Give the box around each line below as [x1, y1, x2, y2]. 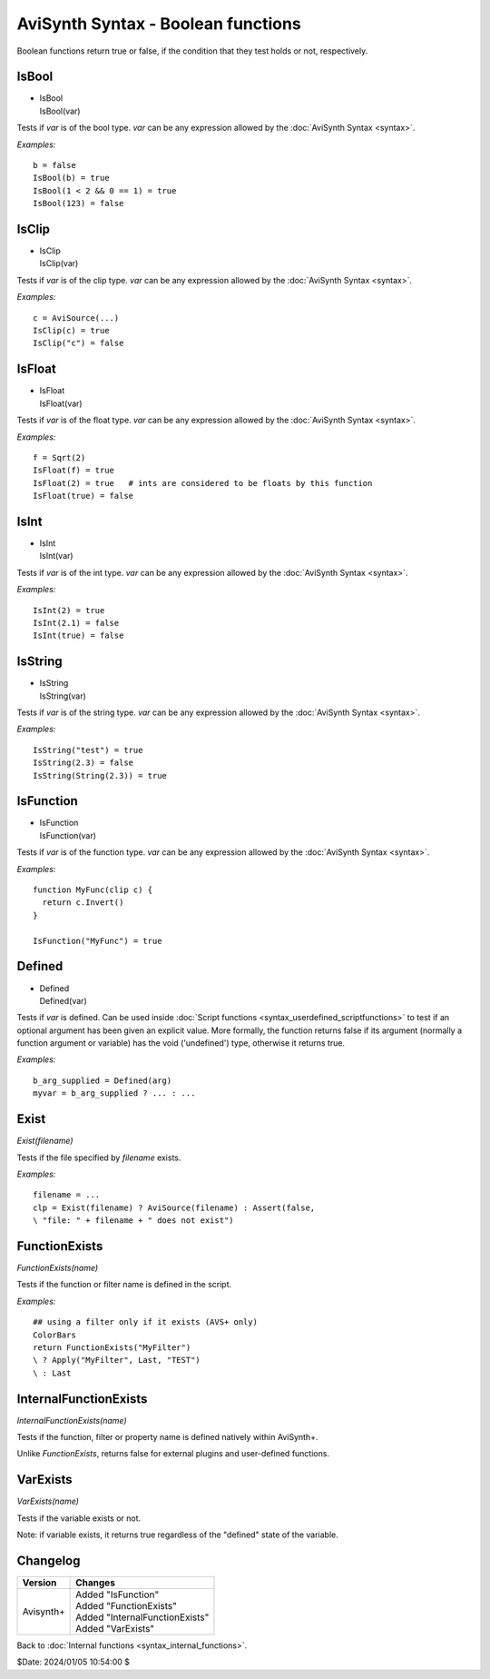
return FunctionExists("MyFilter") [33, 1342, 191, 1353]
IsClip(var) [39, 258, 79, 269]
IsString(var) [39, 690, 86, 701]
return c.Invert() [42, 898, 124, 908]
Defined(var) [39, 995, 87, 1006]
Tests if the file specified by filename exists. [16, 1152, 181, 1163]
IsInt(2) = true [33, 605, 105, 615]
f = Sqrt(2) [33, 452, 86, 462]
